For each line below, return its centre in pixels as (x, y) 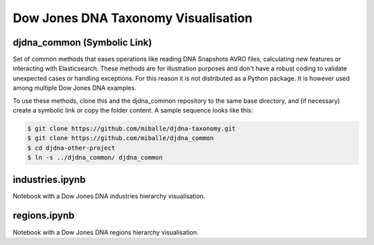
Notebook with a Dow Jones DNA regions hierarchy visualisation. (106, 232)
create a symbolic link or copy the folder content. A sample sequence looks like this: (133, 110)
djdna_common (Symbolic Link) (82, 42)
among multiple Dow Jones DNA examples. (74, 88)
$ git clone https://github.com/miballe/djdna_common (121, 138)
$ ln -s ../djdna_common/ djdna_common (95, 158)
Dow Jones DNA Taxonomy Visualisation (133, 18)
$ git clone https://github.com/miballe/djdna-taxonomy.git (132, 129)
